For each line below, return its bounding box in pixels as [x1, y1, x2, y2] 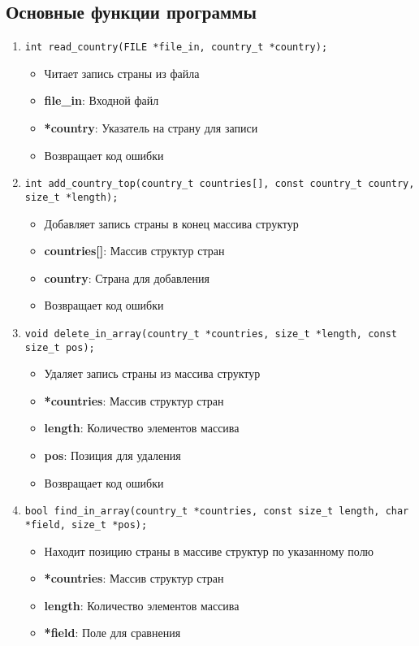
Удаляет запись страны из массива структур [44, 365, 261, 382]
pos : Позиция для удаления [44, 447, 181, 464]
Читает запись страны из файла [44, 64, 200, 81]
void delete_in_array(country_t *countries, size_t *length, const [24, 327, 397, 340]
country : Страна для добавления [44, 269, 209, 286]
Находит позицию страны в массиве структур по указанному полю [44, 542, 374, 559]
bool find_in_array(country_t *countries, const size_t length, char [24, 505, 409, 518]
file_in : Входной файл [44, 92, 159, 109]
